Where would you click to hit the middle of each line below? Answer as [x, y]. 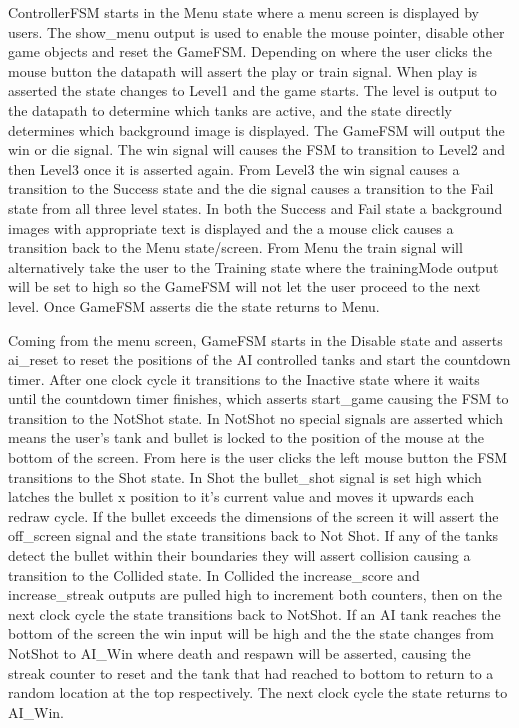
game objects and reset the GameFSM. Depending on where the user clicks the [250, 51]
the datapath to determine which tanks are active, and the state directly [230, 109]
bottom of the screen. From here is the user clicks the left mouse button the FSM [258, 457]
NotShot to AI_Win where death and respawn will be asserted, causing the [239, 653]
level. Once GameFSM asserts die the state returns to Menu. [194, 305]
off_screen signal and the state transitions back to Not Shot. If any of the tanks [253, 535]
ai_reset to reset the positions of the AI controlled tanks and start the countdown [259, 359]
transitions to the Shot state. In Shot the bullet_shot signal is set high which [245, 476]
